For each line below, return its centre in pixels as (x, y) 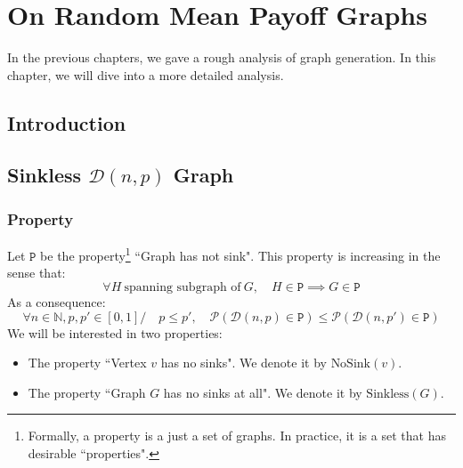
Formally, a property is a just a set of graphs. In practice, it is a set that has (237, 436)
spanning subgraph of (183, 287)
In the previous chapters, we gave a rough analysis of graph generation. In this (222, 57)
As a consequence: (57, 301)
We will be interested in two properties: (115, 332)
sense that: (37, 273)
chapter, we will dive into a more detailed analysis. (146, 74)
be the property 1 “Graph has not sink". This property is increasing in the (240, 254)
